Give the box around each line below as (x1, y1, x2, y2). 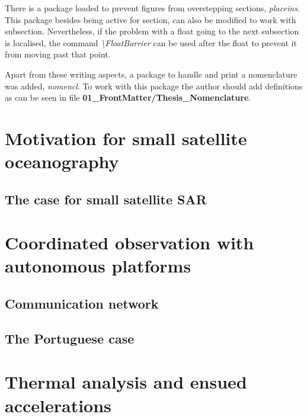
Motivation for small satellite (5, 126, 247, 150)
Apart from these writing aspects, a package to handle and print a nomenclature (5, 68, 298, 80)
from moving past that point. (5, 48, 111, 60)
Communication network (5, 294, 159, 313)
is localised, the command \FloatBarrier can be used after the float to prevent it (5, 36, 297, 49)
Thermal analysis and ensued (5, 370, 247, 394)
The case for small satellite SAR (5, 190, 207, 208)
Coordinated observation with (5, 230, 254, 255)
